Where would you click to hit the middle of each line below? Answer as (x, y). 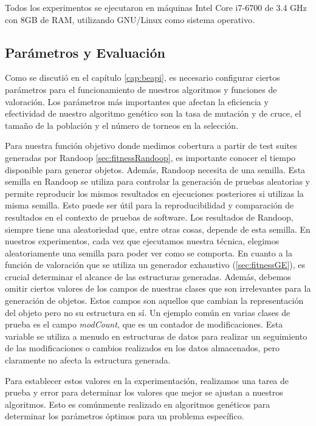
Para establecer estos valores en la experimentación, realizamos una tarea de (147, 380)
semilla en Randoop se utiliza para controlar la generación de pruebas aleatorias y (158, 181)
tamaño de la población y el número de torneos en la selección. (122, 125)
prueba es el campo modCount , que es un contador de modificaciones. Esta (144, 324)
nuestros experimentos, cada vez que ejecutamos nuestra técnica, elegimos (142, 241)
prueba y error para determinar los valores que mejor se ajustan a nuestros (144, 392)
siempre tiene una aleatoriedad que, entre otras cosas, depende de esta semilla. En (158, 229)
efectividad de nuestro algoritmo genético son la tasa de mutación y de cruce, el (153, 113)
